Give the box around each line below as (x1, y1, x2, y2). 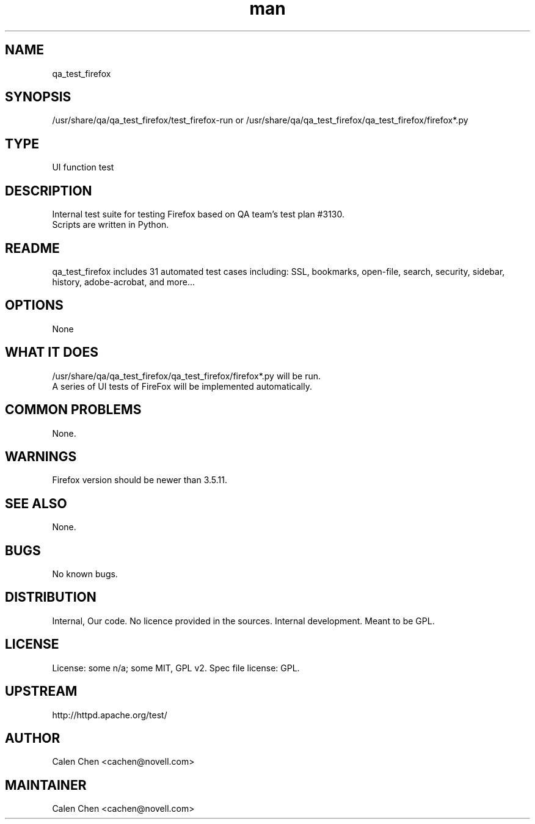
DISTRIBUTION (5, 589, 96, 605)
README (5, 240, 60, 256)
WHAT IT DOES (5, 345, 99, 360)
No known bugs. (52, 569, 118, 580)
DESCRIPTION (5, 183, 92, 199)
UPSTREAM (5, 684, 78, 699)
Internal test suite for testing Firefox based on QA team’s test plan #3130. (52, 209, 344, 220)
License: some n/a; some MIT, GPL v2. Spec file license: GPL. (52, 662, 300, 673)
